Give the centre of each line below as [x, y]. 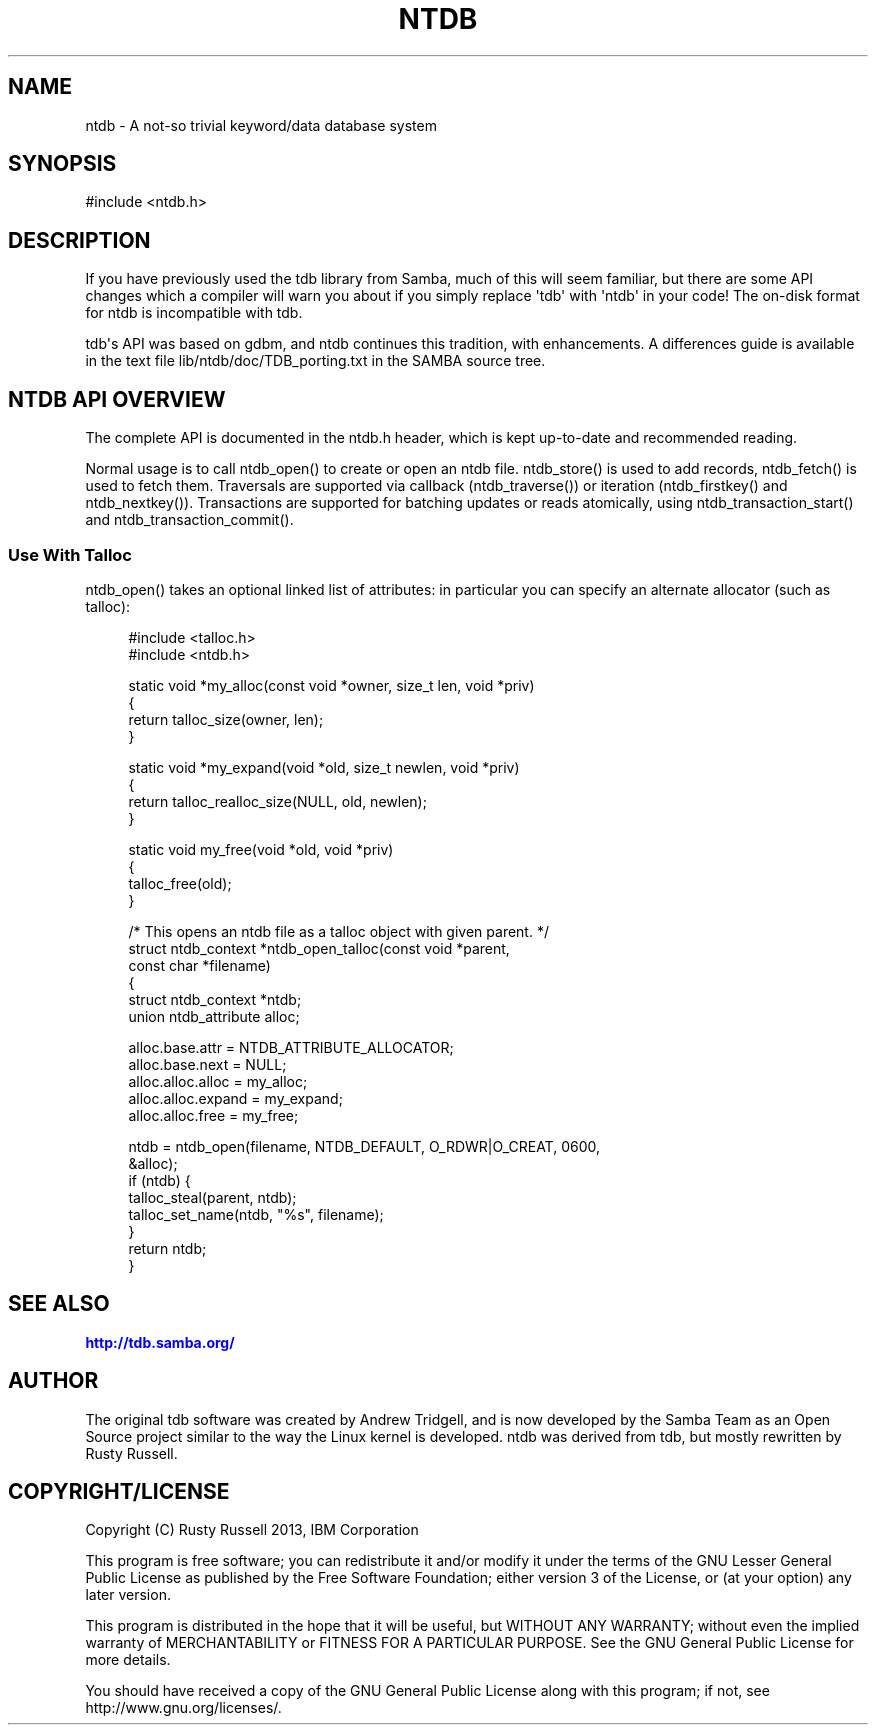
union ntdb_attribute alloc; [214, 1016]
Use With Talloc [70, 554]
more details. [128, 1660]
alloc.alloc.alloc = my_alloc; [218, 1081]
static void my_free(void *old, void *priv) [261, 849]
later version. [128, 1595]
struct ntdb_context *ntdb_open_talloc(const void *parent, [319, 948]
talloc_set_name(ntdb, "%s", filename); [256, 1214]
